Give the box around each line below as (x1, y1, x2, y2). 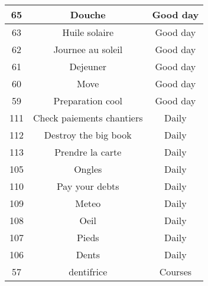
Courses (159, 265, 192, 278)
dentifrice (69, 265, 108, 278)
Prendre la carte (54, 145, 122, 159)
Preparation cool (53, 94, 122, 107)
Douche (70, 8, 106, 21)
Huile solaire (62, 25, 114, 39)
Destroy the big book (44, 128, 132, 142)
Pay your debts (56, 179, 119, 193)
